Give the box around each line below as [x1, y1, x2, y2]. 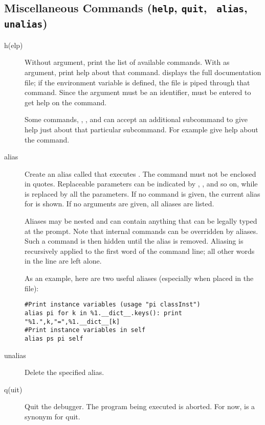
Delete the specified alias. [25, 367, 104, 377]
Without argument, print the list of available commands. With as [25, 57, 230, 67]
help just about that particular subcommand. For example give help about [25, 124, 258, 134]
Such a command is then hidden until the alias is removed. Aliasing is [25, 235, 244, 246]
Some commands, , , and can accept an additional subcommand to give [25, 114, 248, 125]
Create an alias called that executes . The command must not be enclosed [25, 168, 256, 179]
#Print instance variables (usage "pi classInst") [25, 301, 201, 309]
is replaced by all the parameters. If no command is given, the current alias [25, 188, 260, 199]
